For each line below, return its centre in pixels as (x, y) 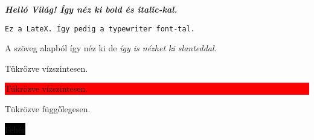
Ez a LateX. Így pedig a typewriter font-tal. (100, 29)
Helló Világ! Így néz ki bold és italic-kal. (91, 9)
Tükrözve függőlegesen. (48, 109)
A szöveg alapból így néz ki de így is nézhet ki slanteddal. (111, 48)
